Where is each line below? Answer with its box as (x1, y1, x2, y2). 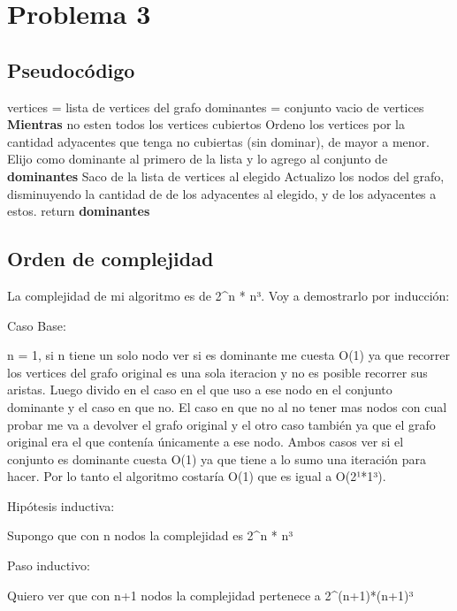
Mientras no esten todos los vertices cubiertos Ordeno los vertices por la (7, 115, 405, 134)
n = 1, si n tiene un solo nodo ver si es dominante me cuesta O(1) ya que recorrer (7, 346, 451, 364)
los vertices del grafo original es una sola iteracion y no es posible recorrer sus (7, 363, 428, 381)
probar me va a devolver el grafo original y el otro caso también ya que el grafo (7, 415, 436, 433)
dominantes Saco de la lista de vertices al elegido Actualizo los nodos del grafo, (7, 166, 445, 185)
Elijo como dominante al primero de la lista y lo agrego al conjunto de (7, 149, 388, 168)
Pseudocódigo (7, 56, 135, 83)
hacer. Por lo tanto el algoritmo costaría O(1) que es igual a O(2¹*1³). (7, 467, 386, 485)
